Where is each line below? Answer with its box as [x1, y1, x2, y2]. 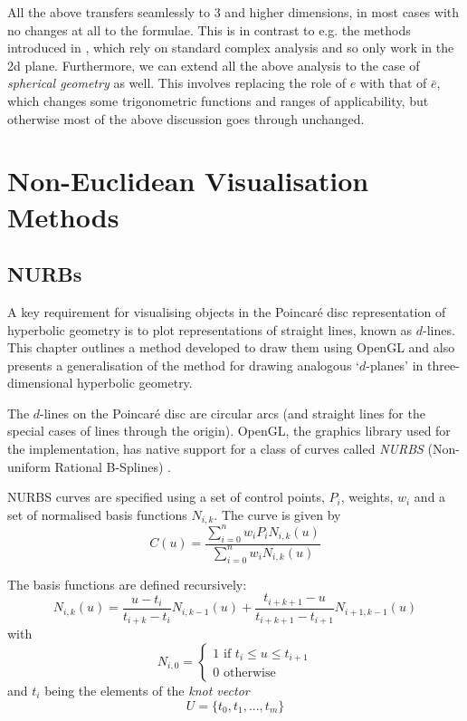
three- [427, 355, 460, 374]
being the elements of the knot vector [44, 680, 250, 699]
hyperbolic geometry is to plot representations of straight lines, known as [7, 320, 413, 339]
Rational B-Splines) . [54, 457, 171, 476]
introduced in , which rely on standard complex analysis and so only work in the [7, 38, 454, 57]
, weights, [340, 487, 394, 506]
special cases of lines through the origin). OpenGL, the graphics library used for [7, 421, 451, 440]
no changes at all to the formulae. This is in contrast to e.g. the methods [7, 20, 411, 39]
